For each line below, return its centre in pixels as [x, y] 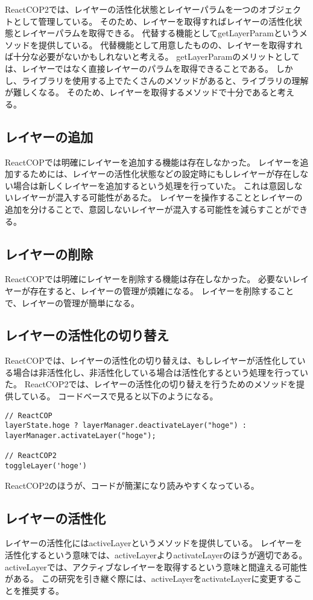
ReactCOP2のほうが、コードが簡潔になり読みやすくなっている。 [132, 485]
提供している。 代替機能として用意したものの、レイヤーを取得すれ [170, 44]
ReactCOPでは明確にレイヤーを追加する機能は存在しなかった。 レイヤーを [153, 162]
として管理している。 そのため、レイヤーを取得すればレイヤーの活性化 [153, 21]
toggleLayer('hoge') [46, 466]
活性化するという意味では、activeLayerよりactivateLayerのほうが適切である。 [156, 555]
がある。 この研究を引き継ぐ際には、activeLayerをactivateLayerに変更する [149, 579]
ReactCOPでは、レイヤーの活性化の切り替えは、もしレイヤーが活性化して [151, 360]
